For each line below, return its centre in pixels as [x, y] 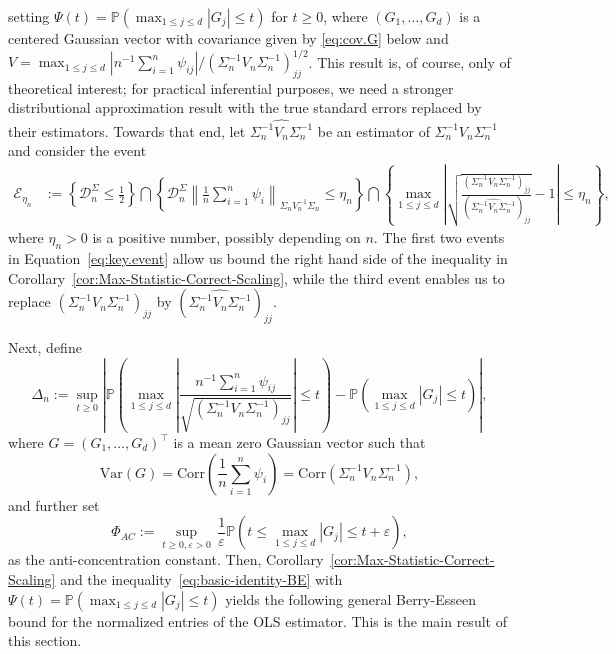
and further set [54, 504]
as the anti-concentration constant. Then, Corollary [166, 559]
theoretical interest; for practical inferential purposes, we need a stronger [231, 87]
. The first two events [439, 237]
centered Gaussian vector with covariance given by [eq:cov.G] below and [228, 38]
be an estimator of [373, 130]
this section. [45, 640]
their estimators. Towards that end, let [127, 130]
